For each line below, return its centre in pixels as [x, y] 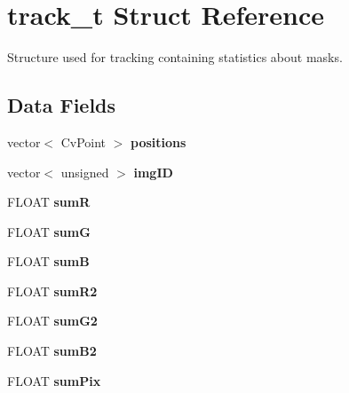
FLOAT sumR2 [52, 291]
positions [159, 141]
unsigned [85, 172]
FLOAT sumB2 [52, 351]
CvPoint [83, 141]
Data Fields [62, 105]
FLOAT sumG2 [52, 321]
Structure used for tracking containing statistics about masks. [175, 57]
